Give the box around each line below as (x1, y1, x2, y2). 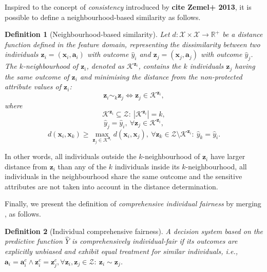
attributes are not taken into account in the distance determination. (5, 181, 218, 191)
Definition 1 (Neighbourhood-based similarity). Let (5, 29, 170, 40)
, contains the (138, 61, 181, 71)
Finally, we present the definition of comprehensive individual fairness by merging (5, 198, 261, 209)
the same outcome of (5, 71, 69, 82)
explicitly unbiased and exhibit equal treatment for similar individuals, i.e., (5, 246, 238, 257)
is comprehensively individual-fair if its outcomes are (72, 236, 238, 246)
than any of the (58, 161, 107, 171)
